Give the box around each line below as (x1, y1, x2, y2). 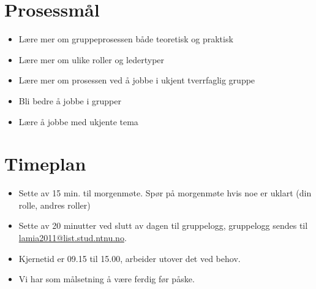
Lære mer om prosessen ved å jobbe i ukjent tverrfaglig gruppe (18, 74, 255, 87)
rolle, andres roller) (18, 198, 91, 211)
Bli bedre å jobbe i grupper (18, 94, 121, 107)
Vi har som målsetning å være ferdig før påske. (18, 272, 195, 285)
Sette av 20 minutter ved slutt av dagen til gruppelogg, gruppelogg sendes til (18, 219, 308, 232)
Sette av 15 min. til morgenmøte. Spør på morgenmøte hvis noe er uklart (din (18, 187, 312, 199)
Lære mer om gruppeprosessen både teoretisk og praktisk (18, 33, 233, 45)
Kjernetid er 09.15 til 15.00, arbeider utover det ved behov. (18, 252, 241, 264)
